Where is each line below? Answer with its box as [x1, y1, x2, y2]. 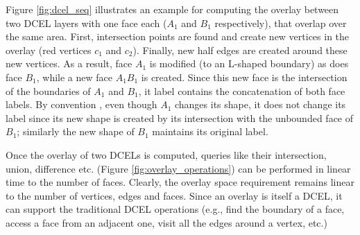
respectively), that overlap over [214, 15, 347, 30]
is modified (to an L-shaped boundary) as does [149, 56, 349, 71]
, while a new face [36, 69, 112, 84]
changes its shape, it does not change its [174, 97, 346, 112]
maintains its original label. [152, 124, 268, 139]
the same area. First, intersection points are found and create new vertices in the [6, 29, 350, 44]
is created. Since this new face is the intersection [141, 69, 348, 84]
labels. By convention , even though [6, 97, 157, 112]
